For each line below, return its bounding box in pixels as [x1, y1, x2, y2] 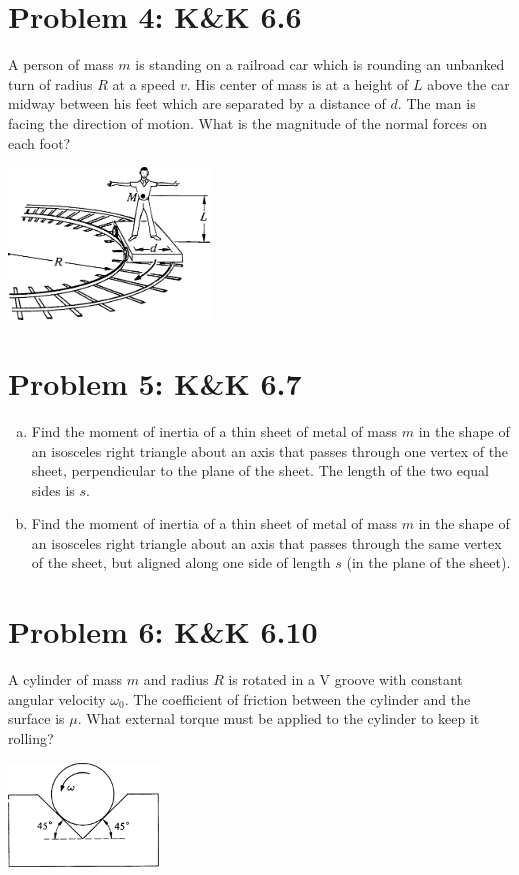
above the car [427, 73, 510, 94]
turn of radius [8, 73, 93, 94]
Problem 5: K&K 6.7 [8, 362, 302, 403]
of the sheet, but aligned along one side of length [31, 552, 331, 573]
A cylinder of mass [8, 669, 123, 690]
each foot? [8, 132, 71, 153]
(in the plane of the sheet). [346, 552, 511, 573]
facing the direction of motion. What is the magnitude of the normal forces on [8, 112, 488, 133]
